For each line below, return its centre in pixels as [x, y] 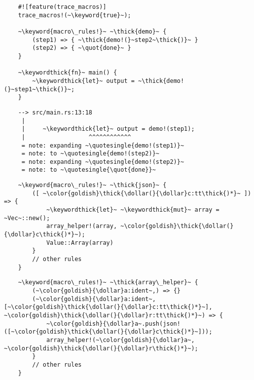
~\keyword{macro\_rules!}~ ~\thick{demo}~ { [92, 31]
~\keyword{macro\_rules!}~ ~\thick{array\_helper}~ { [108, 283]
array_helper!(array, [82, 226]
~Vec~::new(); [27, 218]
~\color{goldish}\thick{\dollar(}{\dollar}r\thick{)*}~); [101, 348]
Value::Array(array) [80, 243]
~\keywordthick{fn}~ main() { [68, 73]
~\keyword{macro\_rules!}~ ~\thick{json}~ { [92, 185]
